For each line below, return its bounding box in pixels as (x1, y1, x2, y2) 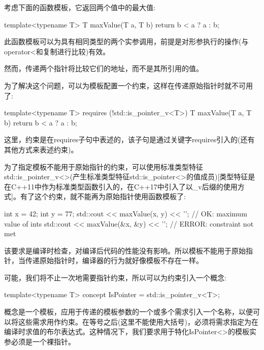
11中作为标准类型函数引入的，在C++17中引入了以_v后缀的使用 (27, 181, 238, 192)
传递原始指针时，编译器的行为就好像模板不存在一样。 (25, 255, 203, 266)
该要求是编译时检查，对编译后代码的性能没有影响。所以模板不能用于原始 (4, 245, 246, 256)
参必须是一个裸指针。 (4, 336, 75, 346)
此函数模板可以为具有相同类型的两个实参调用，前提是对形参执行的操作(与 (4, 36, 249, 47)
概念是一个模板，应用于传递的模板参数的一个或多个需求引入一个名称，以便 (4, 306, 253, 317)
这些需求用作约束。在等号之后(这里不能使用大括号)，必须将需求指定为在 (18, 316, 258, 327)
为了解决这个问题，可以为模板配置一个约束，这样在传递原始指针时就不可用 (4, 80, 253, 90)
